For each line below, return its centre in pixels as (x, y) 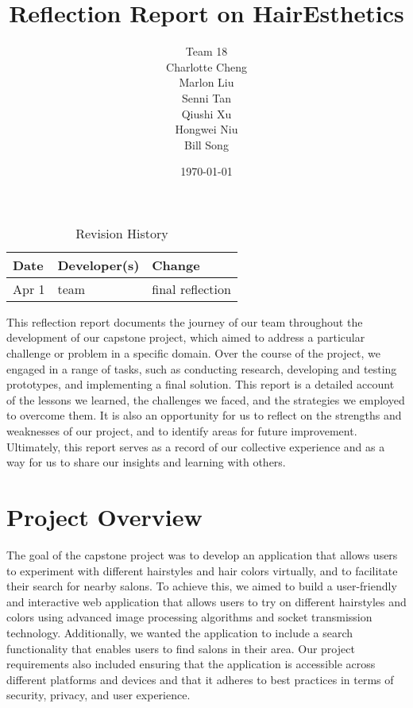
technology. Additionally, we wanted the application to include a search (180, 632)
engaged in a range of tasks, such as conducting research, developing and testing (202, 368)
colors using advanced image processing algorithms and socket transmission (189, 617)
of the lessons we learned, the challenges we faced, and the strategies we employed (206, 399)
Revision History (122, 233)
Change (176, 265)
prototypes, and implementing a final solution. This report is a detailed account (201, 384)
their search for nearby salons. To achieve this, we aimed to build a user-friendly (202, 586)
